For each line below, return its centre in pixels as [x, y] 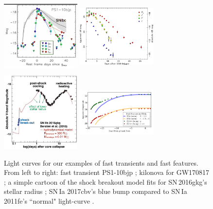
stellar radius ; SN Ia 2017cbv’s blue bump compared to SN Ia [96, 191]
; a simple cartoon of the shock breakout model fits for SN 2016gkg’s [106, 181]
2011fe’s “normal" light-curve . [49, 200]
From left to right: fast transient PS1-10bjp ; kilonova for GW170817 [107, 172]
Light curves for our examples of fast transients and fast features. [101, 162]
